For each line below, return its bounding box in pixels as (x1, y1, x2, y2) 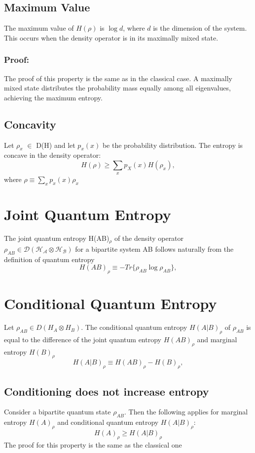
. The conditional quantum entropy (81, 322, 187, 332)
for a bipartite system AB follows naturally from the (75, 243, 234, 254)
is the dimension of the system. (153, 23, 247, 33)
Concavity (4, 116, 56, 132)
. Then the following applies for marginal (124, 407, 248, 417)
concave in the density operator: (4, 150, 101, 160)
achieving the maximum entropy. (4, 92, 103, 102)
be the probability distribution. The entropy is (102, 139, 243, 150)
